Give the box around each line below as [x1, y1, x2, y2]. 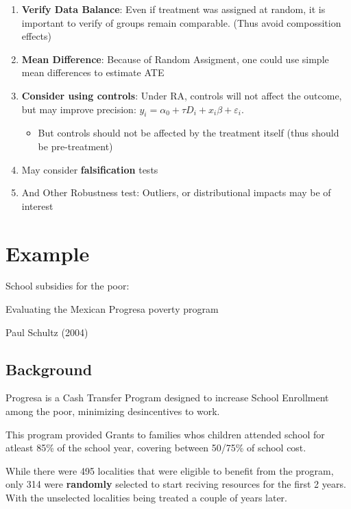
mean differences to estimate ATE [21, 65, 165, 80]
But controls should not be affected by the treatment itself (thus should [38, 126, 339, 140]
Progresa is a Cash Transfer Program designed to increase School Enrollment [5, 390, 329, 405]
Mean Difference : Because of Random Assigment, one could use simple [21, 51, 329, 66]
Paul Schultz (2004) [5, 324, 88, 339]
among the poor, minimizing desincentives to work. [5, 404, 220, 418]
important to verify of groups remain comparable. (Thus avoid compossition [21, 15, 341, 29]
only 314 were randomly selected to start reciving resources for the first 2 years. [5, 477, 346, 491]
